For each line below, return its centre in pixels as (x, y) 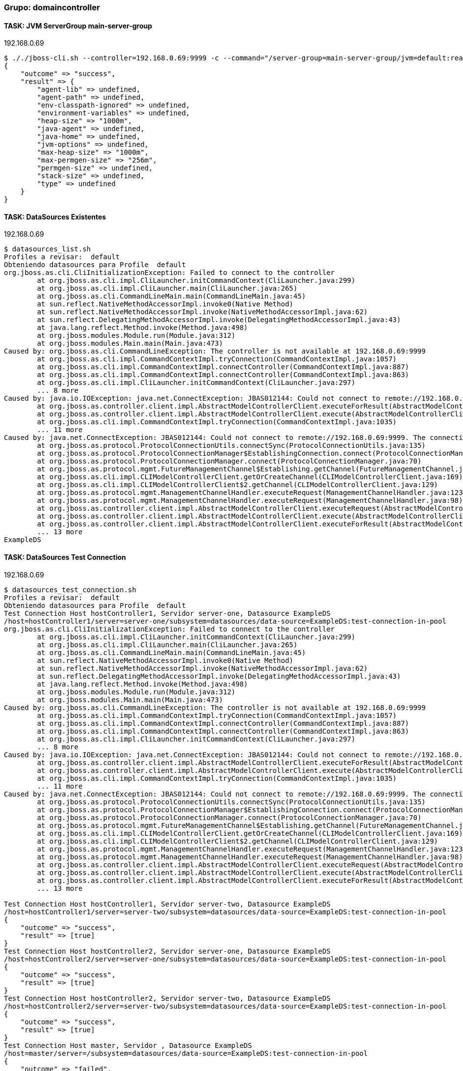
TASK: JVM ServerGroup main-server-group (78, 26)
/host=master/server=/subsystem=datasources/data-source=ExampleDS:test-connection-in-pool (186, 1053)
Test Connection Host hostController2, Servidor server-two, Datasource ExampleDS (167, 998)
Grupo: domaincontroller (52, 7)
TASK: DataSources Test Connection (65, 557)
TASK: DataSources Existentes (55, 217)
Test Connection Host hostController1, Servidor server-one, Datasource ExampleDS (167, 613)
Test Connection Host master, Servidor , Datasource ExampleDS (128, 1045)
